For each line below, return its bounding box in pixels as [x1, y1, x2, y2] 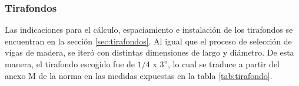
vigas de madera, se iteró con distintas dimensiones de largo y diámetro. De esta [5, 46, 294, 59]
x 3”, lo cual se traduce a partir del [152, 58, 280, 70]
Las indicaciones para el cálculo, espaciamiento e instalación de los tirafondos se [5, 23, 293, 36]
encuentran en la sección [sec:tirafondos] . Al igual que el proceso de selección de [5, 35, 292, 47]
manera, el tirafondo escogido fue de [5, 58, 135, 70]
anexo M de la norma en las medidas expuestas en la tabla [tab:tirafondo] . [5, 69, 273, 81]
